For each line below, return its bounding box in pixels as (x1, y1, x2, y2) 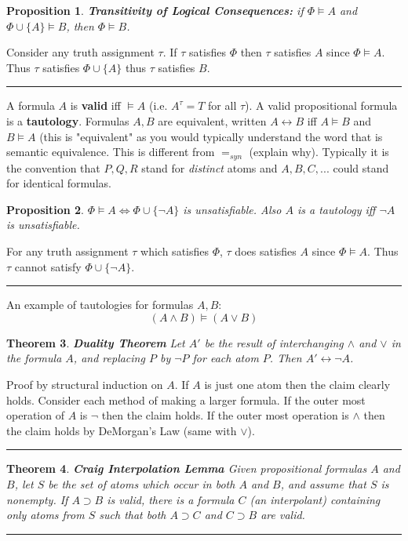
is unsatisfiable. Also (183, 201, 282, 217)
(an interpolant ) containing (250, 491, 381, 507)
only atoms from (6, 507, 85, 523)
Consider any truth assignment (6, 44, 155, 60)
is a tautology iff (297, 201, 376, 217)
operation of (6, 407, 64, 423)
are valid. (260, 507, 305, 523)
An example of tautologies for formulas (6, 296, 194, 313)
